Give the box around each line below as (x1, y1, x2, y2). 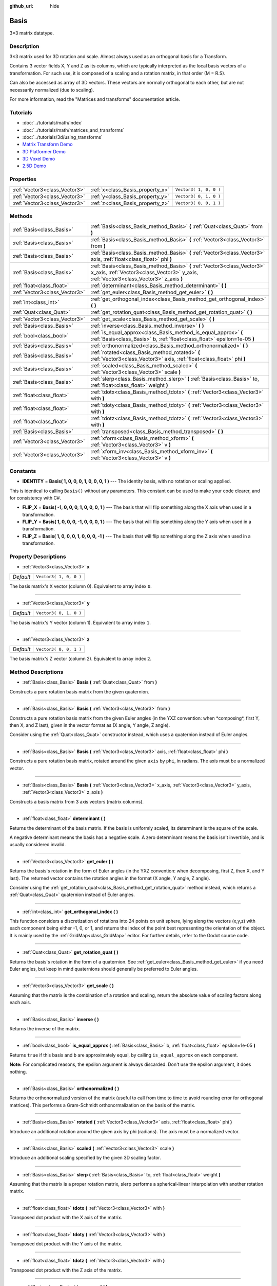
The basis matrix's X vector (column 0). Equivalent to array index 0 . (9, 583, 152, 589)
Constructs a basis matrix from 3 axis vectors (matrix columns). (9, 798, 144, 805)
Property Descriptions (9, 553, 66, 560)
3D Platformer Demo (22, 148, 66, 154)
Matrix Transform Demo (22, 141, 73, 148)
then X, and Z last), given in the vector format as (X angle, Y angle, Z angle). (9, 722, 170, 728)
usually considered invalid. (9, 842, 66, 848)
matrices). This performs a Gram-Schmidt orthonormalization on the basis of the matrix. (9, 1102, 196, 1108)
